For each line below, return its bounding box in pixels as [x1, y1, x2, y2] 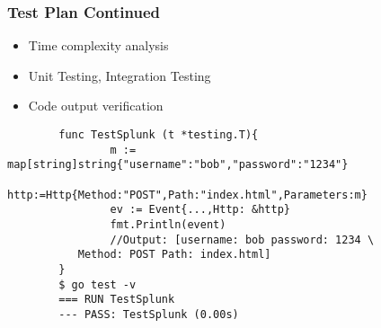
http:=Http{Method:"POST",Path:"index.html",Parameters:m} [7, 188, 368, 201]
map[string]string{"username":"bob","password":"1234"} [7, 158, 349, 172]
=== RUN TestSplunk [58, 293, 175, 306]
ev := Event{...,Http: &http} [110, 203, 290, 217]
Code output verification [28, 96, 164, 115]
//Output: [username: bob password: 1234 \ [110, 233, 375, 246]
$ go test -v [58, 278, 137, 291]
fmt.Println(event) [110, 217, 226, 231]
